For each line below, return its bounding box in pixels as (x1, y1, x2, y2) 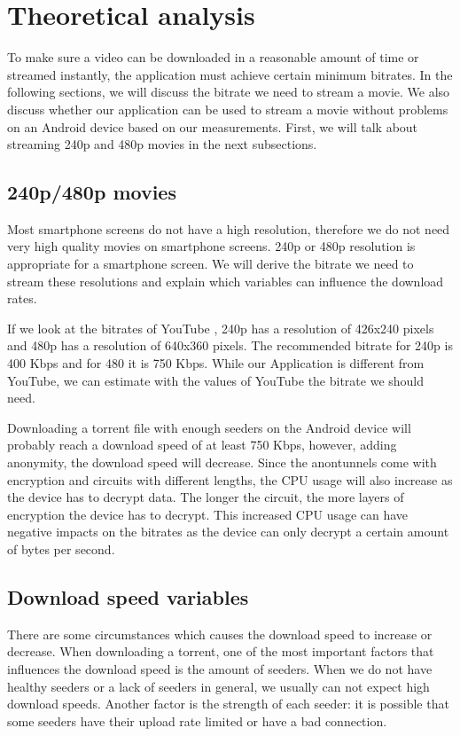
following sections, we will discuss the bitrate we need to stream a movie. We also (7, 82, 450, 101)
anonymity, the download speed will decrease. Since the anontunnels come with (7, 453, 437, 472)
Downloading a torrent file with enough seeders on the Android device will (7, 418, 411, 436)
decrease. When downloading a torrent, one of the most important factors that (7, 642, 434, 661)
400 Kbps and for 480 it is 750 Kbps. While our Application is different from (7, 354, 425, 372)
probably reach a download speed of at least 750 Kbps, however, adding (7, 435, 397, 454)
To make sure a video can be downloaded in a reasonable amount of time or (7, 48, 419, 67)
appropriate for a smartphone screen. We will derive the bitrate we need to (7, 254, 414, 273)
